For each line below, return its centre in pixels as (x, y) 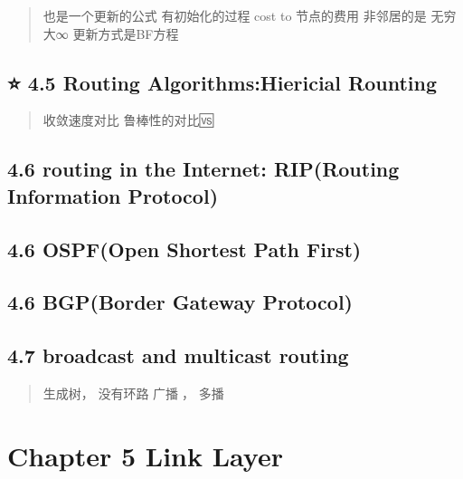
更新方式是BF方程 (126, 33)
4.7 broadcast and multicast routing (178, 355)
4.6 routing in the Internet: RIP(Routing (203, 169)
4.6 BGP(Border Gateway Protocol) (180, 302)
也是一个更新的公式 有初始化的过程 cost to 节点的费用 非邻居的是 (235, 15)
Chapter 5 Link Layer (145, 455)
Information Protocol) (113, 195)
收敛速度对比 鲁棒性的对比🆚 (128, 120)
